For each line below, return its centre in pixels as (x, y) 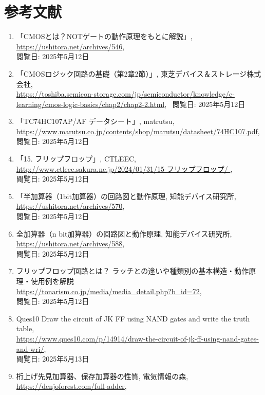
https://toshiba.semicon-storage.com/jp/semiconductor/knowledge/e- (125, 94)
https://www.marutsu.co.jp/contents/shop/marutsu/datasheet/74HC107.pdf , (138, 131)
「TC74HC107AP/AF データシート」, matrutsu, (95, 121)
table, (25, 328)
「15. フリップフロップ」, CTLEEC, (76, 159)
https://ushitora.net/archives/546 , (70, 46)
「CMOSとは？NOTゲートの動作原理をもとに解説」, (104, 36)
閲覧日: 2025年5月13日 (53, 359)
